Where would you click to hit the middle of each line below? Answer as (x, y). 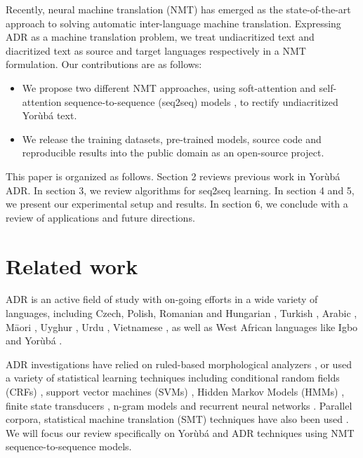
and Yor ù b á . (34, 341)
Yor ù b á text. (49, 115)
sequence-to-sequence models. (69, 446)
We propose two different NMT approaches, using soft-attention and (169, 87)
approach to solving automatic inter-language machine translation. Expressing (173, 23)
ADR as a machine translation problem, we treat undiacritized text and (160, 37)
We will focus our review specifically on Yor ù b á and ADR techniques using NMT (180, 432)
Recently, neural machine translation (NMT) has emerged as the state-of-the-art (178, 9)
